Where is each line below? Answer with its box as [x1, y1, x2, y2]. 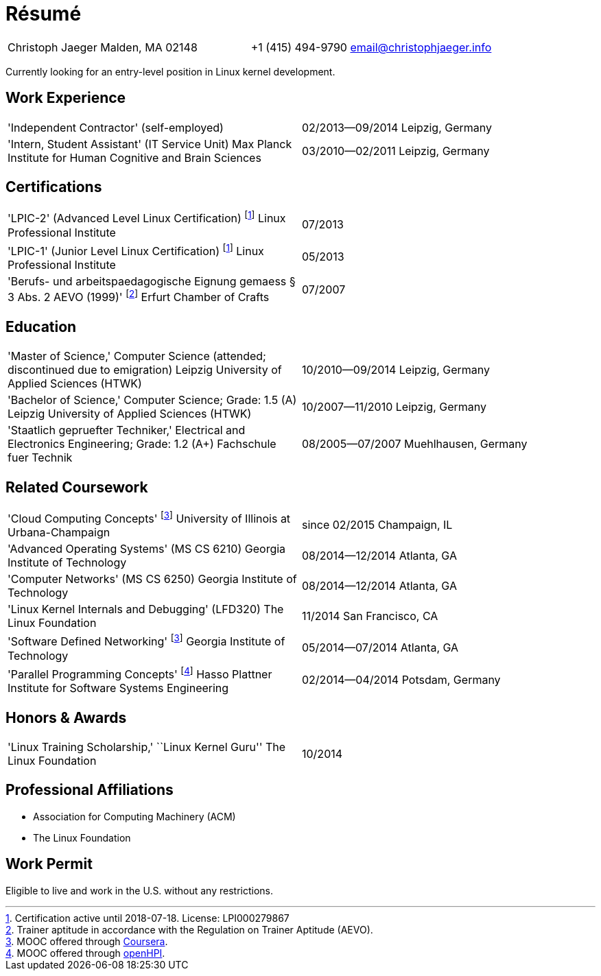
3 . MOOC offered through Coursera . [5, 935, 168, 947]
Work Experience [5, 89, 126, 107]
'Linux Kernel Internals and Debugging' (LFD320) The [8, 602, 284, 617]
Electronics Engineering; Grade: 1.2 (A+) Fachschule [8, 437, 276, 451]
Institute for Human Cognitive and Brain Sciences [8, 150, 261, 165]
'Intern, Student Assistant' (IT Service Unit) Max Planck [8, 136, 292, 151]
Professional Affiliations [5, 781, 174, 799]
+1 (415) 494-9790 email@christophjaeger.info [250, 40, 492, 54]
